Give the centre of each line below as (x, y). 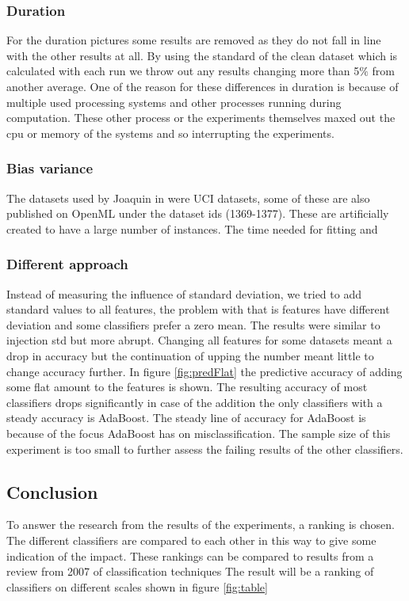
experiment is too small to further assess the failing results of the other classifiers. (205, 449)
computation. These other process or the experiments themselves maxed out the (201, 118)
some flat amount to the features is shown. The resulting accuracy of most (187, 387)
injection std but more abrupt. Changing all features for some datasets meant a (199, 340)
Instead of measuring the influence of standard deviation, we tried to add (184, 293)
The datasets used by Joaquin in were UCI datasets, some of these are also (188, 198)
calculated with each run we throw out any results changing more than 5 (183, 71)
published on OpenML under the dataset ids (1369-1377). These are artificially (198, 213)
